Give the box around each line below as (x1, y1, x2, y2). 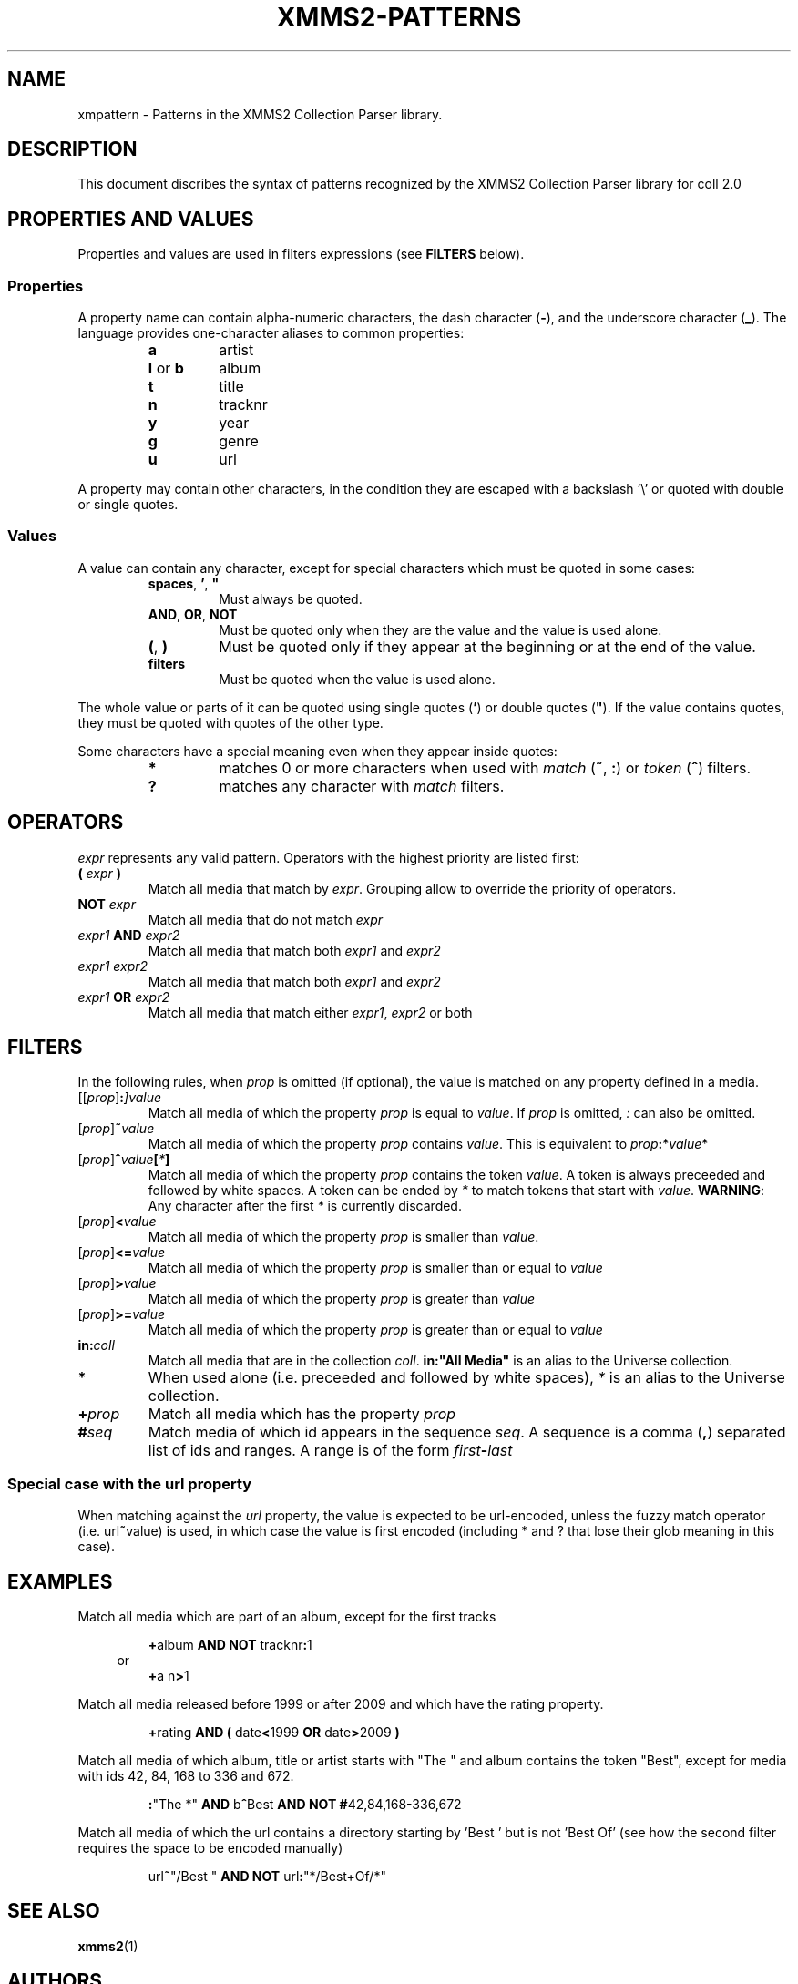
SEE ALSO (7, 1899, 100, 1923)
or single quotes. (77, 496, 179, 513)
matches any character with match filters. (219, 776, 505, 795)
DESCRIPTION (7, 138, 138, 161)
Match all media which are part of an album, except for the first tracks (77, 1609, 496, 1625)
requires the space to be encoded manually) (77, 1840, 343, 1856)
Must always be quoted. (219, 590, 363, 607)
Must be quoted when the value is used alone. (219, 670, 496, 687)
